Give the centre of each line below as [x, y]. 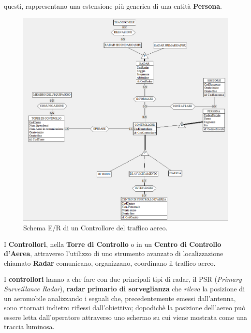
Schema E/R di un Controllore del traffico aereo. [96, 228]
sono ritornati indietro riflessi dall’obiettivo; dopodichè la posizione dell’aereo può [125, 308]
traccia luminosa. [29, 326]
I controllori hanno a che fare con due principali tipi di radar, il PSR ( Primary [123, 279]
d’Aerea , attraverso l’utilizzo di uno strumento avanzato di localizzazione [114, 253]
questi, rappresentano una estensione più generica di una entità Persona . [113, 6]
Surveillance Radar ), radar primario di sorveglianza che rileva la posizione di [125, 288]
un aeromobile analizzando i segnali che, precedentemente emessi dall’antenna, [120, 298]
